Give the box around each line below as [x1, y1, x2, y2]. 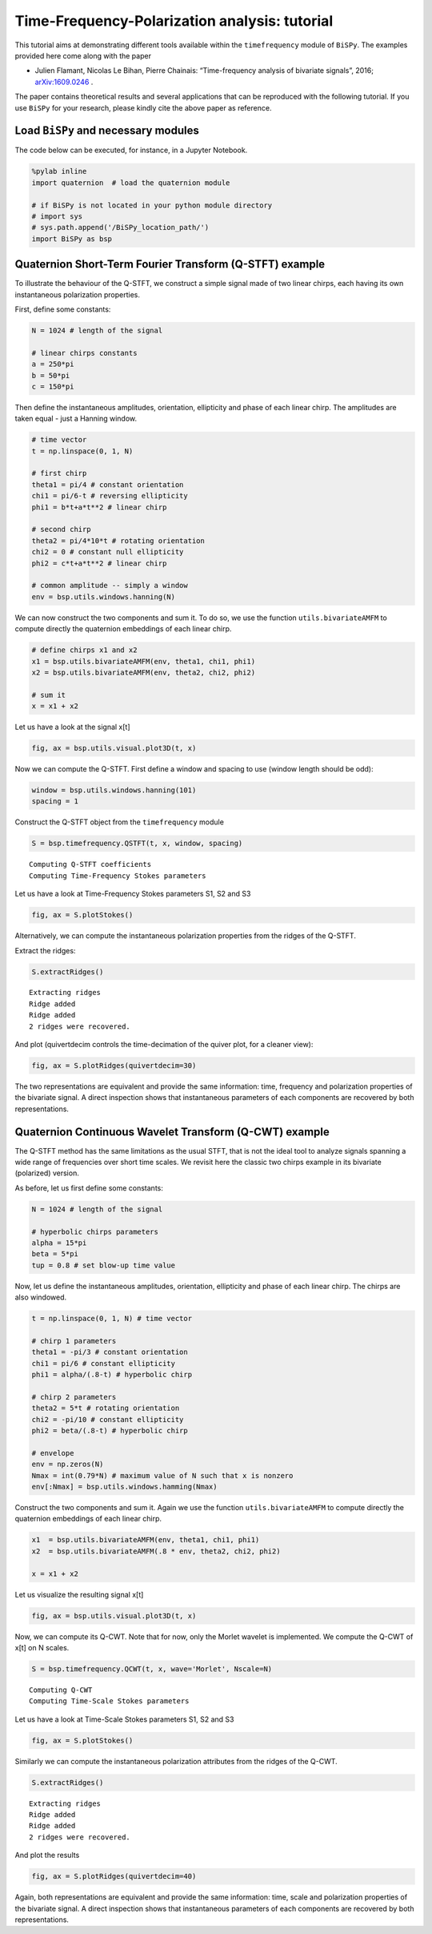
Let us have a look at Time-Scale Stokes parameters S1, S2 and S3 [14, 1714, 234, 1724]
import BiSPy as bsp [31, 234, 112, 244]
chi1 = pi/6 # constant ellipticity [31, 1359, 176, 1368]
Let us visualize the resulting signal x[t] [14, 1590, 144, 1599]
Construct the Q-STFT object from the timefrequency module [14, 817, 224, 827]
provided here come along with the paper [14, 50, 152, 60]
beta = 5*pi [31, 1250, 79, 1259]
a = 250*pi [31, 360, 74, 369]
